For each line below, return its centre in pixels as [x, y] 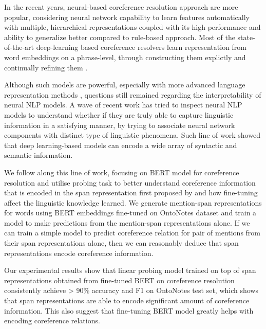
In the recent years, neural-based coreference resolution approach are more [121, 7]
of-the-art [19, 47]
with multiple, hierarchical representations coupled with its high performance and [132, 27]
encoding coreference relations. [52, 321]
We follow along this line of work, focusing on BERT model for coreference [122, 172]
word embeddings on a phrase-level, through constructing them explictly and [125, 57]
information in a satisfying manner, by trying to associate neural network [120, 125]
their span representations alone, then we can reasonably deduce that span [121, 243]
